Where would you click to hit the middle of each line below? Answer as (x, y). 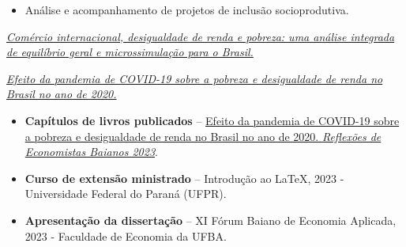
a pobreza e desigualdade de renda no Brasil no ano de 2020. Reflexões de (203, 136)
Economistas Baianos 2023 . (91, 152)
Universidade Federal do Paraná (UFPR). (126, 194)
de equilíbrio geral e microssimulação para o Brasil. (130, 52)
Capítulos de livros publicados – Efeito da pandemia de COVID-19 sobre (212, 120)
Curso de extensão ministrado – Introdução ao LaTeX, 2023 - (184, 178)
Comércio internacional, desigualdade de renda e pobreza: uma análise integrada (201, 36)
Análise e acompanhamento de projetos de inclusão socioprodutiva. (187, 9)
